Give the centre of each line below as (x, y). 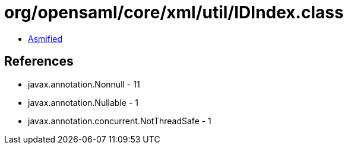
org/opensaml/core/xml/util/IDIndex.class (174, 12)
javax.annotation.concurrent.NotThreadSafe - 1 (120, 121)
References (39, 61)
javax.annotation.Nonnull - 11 (84, 84)
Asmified (45, 38)
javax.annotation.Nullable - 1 (83, 102)
